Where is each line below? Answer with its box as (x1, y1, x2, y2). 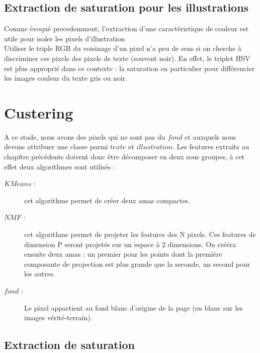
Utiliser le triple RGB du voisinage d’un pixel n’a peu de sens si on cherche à (4, 43, 241, 53)
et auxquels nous (185, 131, 236, 142)
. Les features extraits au (172, 141, 249, 152)
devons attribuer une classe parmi (4, 141, 108, 152)
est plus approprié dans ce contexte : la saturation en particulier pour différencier (4, 63, 255, 73)
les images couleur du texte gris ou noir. (4, 73, 127, 83)
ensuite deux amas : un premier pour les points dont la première (24, 249, 222, 259)
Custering (4, 102, 73, 123)
